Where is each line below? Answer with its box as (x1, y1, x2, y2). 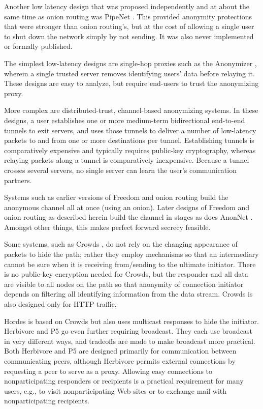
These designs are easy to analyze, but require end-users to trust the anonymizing (4, 78, 259, 89)
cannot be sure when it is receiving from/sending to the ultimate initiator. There (4, 258, 256, 269)
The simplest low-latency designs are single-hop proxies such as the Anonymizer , (4, 57, 257, 68)
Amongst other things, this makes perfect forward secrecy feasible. (4, 221, 211, 232)
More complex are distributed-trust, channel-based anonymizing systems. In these (4, 105, 258, 115)
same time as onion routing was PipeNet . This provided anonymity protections (4, 11, 252, 21)
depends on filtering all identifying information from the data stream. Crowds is (4, 288, 253, 299)
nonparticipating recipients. (4, 395, 89, 406)
